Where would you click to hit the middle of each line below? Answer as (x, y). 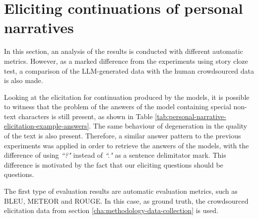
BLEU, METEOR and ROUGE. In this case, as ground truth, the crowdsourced (126, 200)
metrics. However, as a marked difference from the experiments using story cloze (126, 61)
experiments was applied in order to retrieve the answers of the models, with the (127, 145)
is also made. (24, 80)
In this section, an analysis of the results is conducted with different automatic (124, 51)
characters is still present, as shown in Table (86, 116)
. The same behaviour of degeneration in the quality (168, 126)
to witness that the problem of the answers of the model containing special (118, 107)
